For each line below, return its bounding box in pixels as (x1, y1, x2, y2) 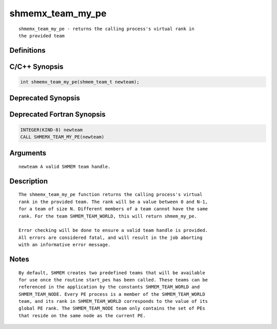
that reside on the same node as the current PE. (18, 313, 146, 318)
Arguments (9, 149, 47, 158)
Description (9, 177, 48, 185)
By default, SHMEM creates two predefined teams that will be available (18, 270, 205, 276)
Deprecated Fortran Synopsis (9, 110, 106, 119)
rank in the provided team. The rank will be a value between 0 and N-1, (18, 199, 208, 205)
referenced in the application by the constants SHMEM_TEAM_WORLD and (18, 284, 200, 290)
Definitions (9, 46, 46, 55)
